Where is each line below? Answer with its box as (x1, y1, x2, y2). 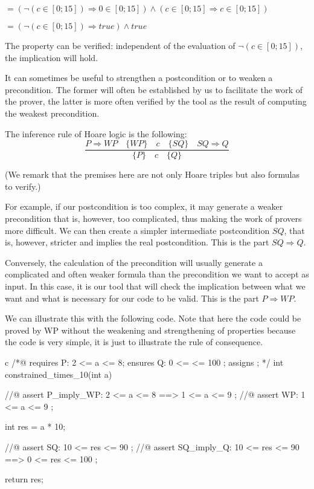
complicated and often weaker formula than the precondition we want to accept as (5, 268, 309, 280)
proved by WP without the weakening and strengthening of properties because (5, 323, 296, 336)
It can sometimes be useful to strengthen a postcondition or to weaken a (5, 71, 273, 84)
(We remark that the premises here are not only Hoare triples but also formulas (5, 168, 300, 181)
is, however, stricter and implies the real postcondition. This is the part (5, 236, 269, 248)
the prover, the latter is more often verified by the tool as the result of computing (5, 95, 307, 108)
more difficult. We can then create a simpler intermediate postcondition (5, 224, 270, 236)
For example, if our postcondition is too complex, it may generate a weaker (5, 200, 283, 213)
